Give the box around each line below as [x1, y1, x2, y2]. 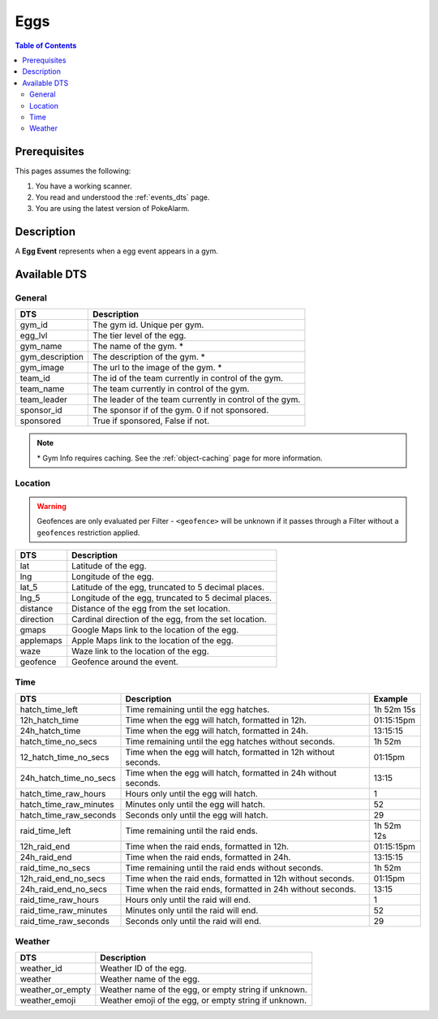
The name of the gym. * [92, 341, 184, 352]
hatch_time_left [19, 703, 79, 715]
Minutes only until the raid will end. [125, 905, 259, 916]
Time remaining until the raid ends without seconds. [125, 861, 324, 873]
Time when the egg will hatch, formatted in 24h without [125, 767, 337, 779]
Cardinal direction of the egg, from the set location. [71, 613, 267, 624]
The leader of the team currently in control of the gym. [92, 394, 301, 405]
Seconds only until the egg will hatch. [125, 809, 268, 820]
